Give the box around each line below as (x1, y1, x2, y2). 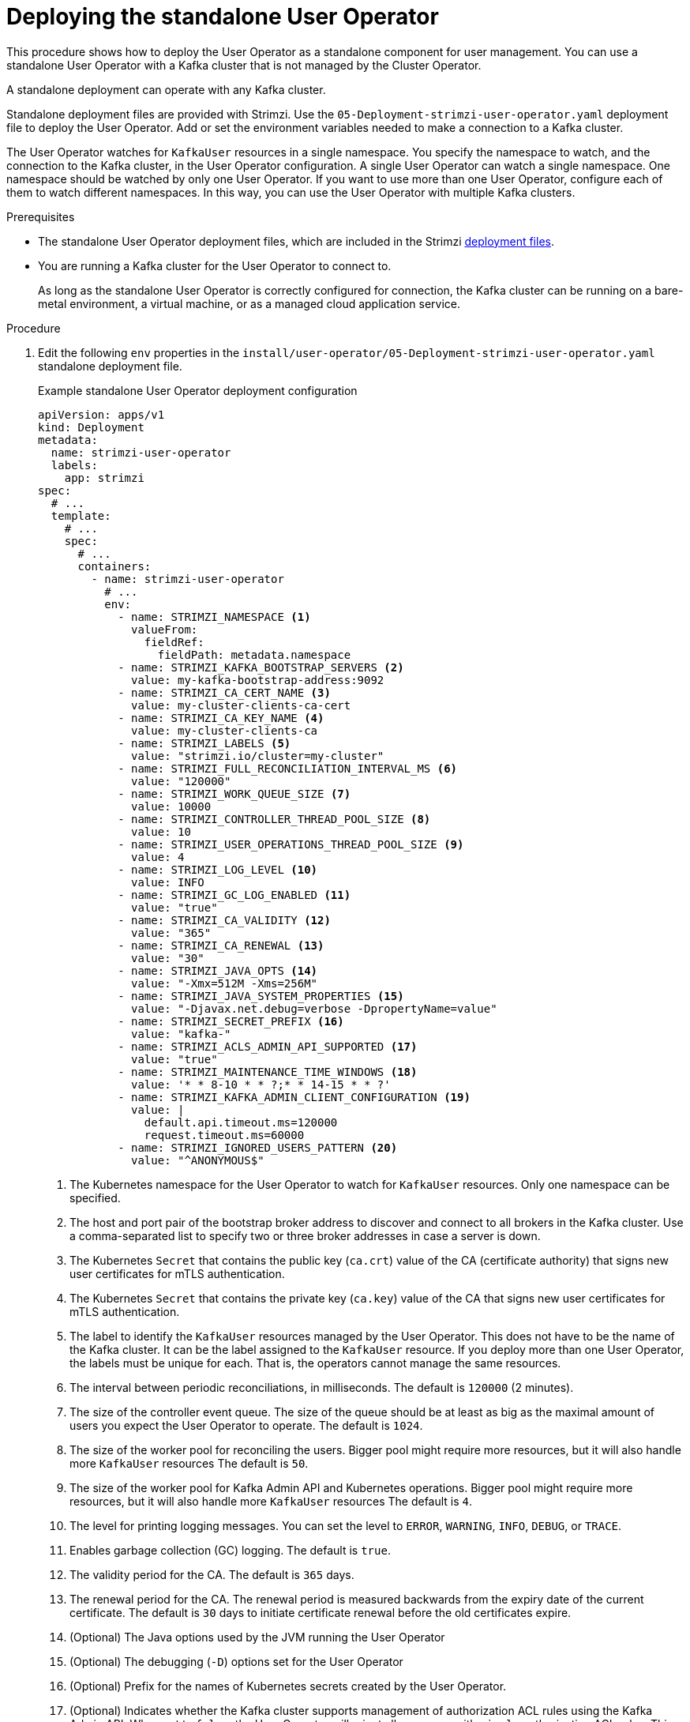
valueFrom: (131, 622, 198, 636)
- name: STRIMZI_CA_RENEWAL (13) (118, 938, 324, 952)
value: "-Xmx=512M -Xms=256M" (131, 976, 318, 990)
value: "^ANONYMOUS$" (131, 1153, 264, 1167)
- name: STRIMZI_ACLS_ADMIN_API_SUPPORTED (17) (118, 1040, 418, 1053)
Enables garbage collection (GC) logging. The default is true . (69, 1543, 391, 1557)
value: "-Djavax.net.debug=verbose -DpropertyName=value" (131, 1002, 497, 1015)
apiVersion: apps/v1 (38, 408, 165, 421)
